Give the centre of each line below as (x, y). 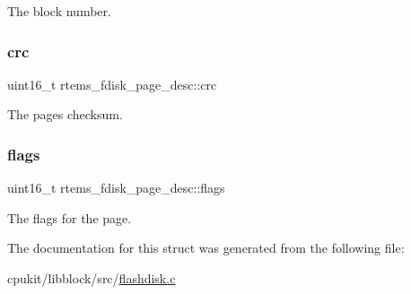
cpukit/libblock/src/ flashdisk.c (92, 278)
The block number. (59, 11)
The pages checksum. (65, 114)
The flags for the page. (70, 217)
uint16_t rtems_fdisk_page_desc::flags (116, 188)
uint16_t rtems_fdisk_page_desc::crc (112, 84)
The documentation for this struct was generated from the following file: (206, 248)
